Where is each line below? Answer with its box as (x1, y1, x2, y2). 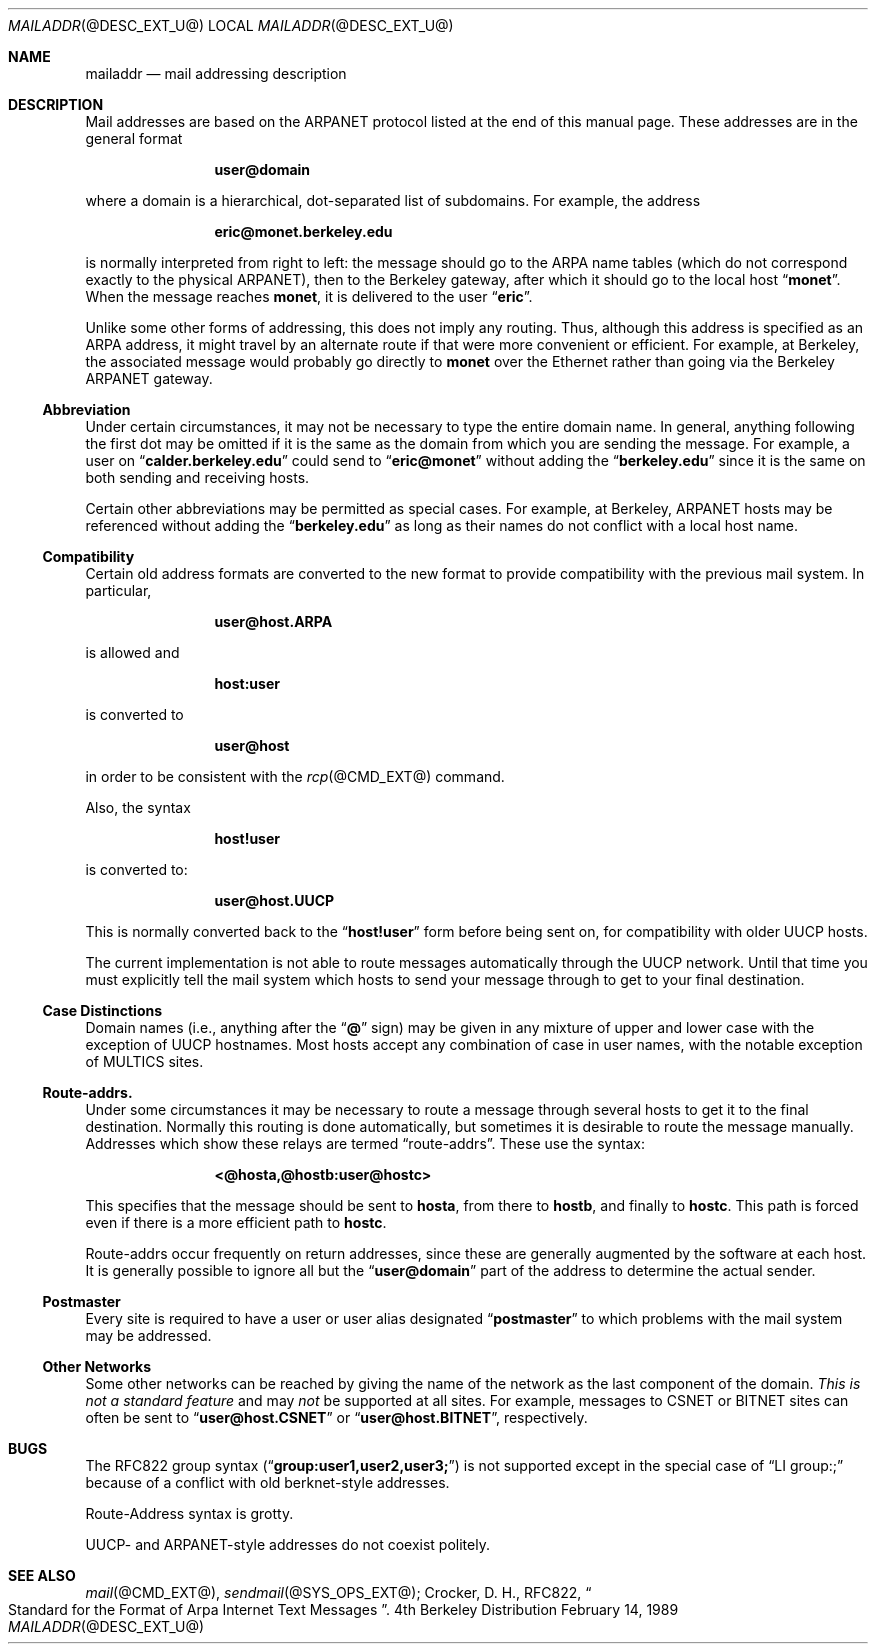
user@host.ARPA (214, 613, 333, 630)
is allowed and (85, 644, 180, 661)
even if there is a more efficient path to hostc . (85, 1214, 387, 1231)
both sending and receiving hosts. (85, 469, 310, 486)
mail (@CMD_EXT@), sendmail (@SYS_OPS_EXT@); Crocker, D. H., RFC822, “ (85, 1584, 592, 1601)
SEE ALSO (8, 1567, 76, 1584)
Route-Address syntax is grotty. (85, 1505, 294, 1522)
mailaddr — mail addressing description (85, 65, 347, 82)
